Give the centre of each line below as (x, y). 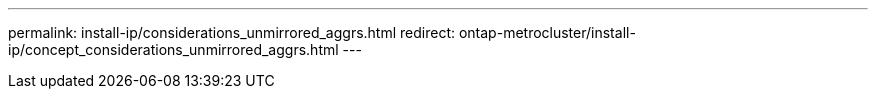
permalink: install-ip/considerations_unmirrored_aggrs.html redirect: (232, 32)
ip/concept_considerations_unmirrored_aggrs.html (173, 49)
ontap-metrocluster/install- (547, 32)
